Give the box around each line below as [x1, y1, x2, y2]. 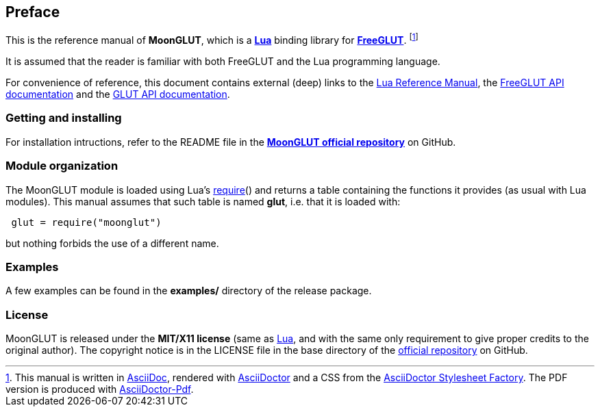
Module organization [5, 159, 118, 173]
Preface [5, 3, 60, 21]
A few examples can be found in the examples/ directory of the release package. [5, 285, 372, 297]
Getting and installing [5, 111, 122, 125]
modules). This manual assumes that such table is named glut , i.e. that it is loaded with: [5, 195, 401, 207]
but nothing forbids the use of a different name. [5, 237, 219, 249]
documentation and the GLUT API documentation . [5, 88, 230, 101]
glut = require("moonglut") [11, 216, 162, 228]
